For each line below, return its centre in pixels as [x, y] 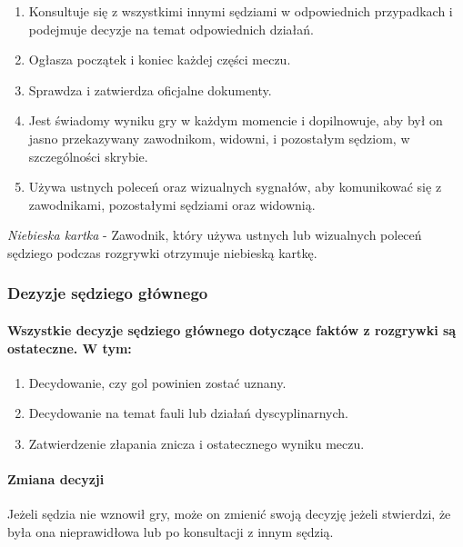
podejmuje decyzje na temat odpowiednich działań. [171, 29]
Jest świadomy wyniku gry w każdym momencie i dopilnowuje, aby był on [236, 120]
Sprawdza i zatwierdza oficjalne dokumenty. [150, 90]
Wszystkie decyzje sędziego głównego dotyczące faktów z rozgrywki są [232, 329]
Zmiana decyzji [56, 479]
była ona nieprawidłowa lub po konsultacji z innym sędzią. [171, 531]
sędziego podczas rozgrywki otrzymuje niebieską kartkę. [162, 252]
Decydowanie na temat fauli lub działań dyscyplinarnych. [188, 413]
